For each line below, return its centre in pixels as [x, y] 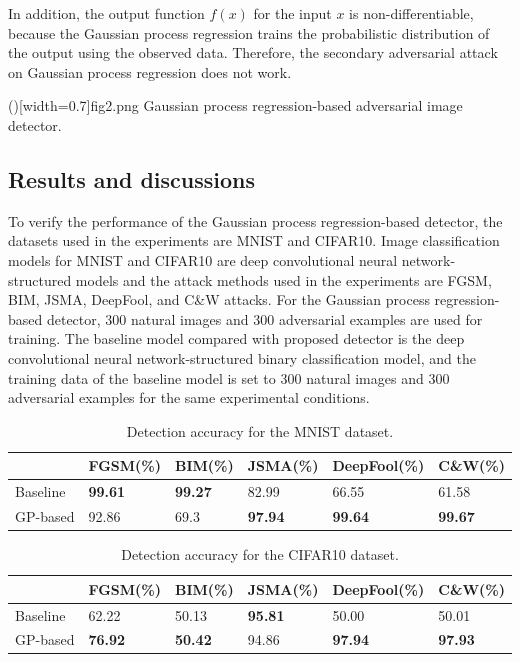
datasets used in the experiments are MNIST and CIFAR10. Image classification [254, 240]
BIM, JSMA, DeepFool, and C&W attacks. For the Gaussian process [219, 299]
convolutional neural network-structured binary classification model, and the [242, 357]
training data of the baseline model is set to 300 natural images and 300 [229, 377]
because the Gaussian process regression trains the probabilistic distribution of [249, 32]
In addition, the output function [106, 13]
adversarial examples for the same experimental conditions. [189, 397]
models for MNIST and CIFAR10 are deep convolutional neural [203, 259]
